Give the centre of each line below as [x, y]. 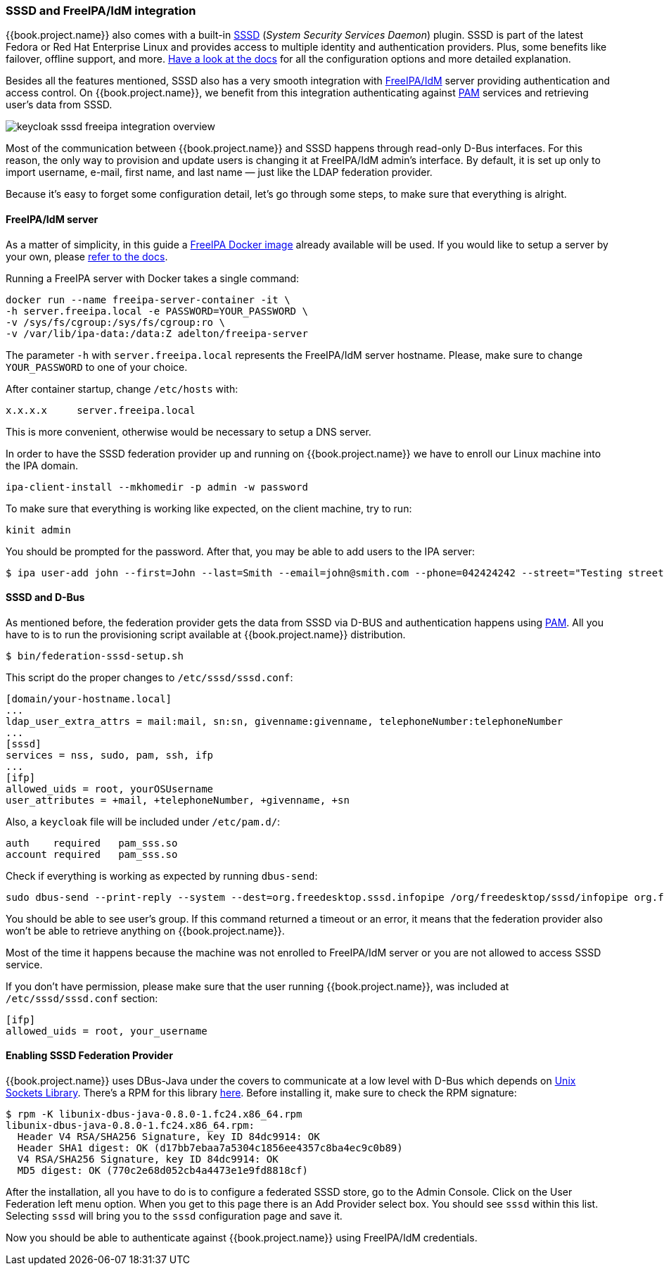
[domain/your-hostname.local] [89, 698]
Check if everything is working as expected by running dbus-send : [162, 875]
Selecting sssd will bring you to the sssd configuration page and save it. [174, 1216]
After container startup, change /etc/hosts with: [122, 388]
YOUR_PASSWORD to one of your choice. [97, 367]
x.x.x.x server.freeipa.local [101, 410]
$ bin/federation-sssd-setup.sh [95, 656]
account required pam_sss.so [92, 854]
